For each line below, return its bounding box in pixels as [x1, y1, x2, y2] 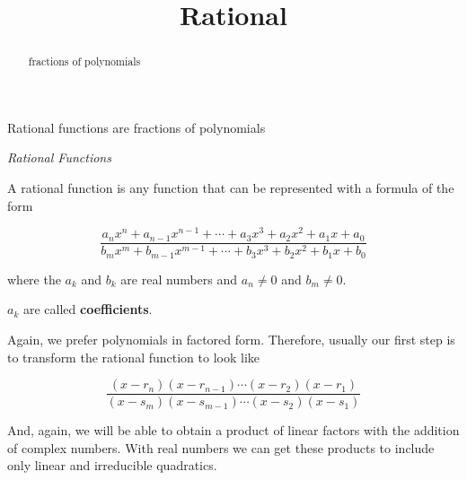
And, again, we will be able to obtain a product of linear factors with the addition [7, 421, 460, 440]
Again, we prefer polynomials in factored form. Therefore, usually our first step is [7, 329, 455, 348]
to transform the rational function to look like [7, 347, 260, 366]
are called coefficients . [22, 300, 153, 319]
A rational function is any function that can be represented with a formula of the [7, 179, 454, 197]
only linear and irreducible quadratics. [7, 456, 217, 475]
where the [7, 269, 61, 288]
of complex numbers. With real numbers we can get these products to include [7, 438, 435, 457]
